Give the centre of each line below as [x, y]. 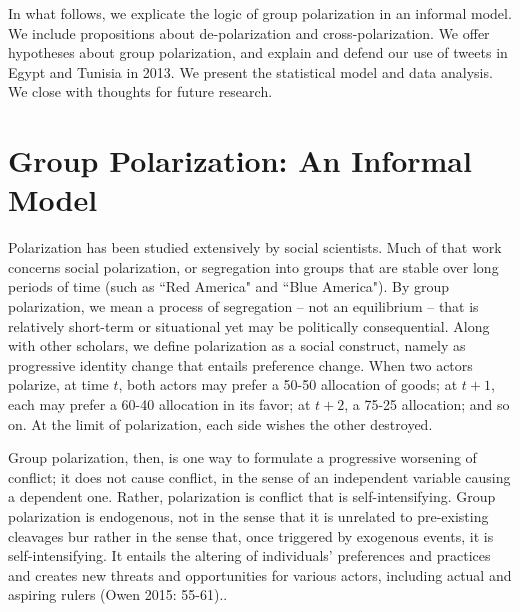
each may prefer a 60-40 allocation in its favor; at [159, 404]
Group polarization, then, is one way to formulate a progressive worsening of [242, 457]
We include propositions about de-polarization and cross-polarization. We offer [249, 32]
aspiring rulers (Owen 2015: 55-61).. [118, 594]
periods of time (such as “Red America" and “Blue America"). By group [229, 286]
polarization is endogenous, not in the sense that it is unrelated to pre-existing [248, 516]
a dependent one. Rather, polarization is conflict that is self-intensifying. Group [252, 496]
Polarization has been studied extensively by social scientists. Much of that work [255, 247]
